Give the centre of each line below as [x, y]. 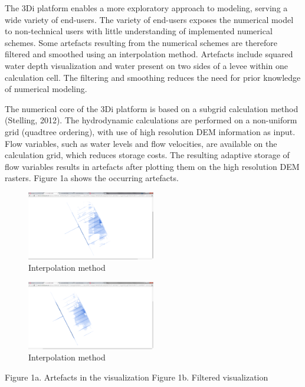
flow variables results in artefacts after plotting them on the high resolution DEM [152, 166]
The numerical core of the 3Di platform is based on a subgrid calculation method [152, 108]
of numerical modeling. [46, 89]
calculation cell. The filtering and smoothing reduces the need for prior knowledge [153, 77]
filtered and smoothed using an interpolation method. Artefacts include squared [149, 54]
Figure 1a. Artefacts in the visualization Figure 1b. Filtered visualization [137, 377]
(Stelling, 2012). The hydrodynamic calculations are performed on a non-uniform [151, 120]
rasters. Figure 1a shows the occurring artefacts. [92, 178]
